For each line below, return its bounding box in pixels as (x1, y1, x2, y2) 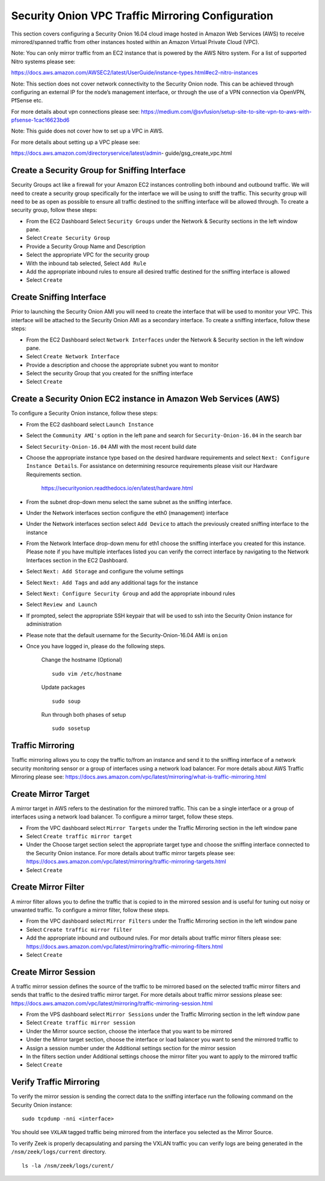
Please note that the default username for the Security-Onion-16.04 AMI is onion (26, 631, 228, 638)
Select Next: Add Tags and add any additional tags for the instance (26, 579, 199, 586)
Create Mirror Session (11, 967, 96, 977)
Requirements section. (26, 470, 82, 478)
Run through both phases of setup (41, 711, 126, 718)
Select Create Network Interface (26, 353, 120, 360)
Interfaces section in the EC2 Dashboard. (26, 556, 129, 564)
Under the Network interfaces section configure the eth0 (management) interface (26, 509, 229, 516)
